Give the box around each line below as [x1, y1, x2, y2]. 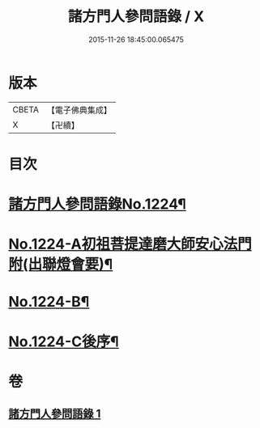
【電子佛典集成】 [46, 104, 112, 116]
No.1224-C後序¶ [8, 333, 119, 350]
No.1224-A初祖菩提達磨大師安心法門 [8, 235, 253, 253]
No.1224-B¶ [8, 293, 90, 311]
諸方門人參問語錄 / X [67, 7, 205, 26]
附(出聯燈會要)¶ [8, 256, 113, 273]
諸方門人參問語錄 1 [8, 407, 101, 421]
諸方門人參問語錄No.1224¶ [8, 195, 186, 214]
